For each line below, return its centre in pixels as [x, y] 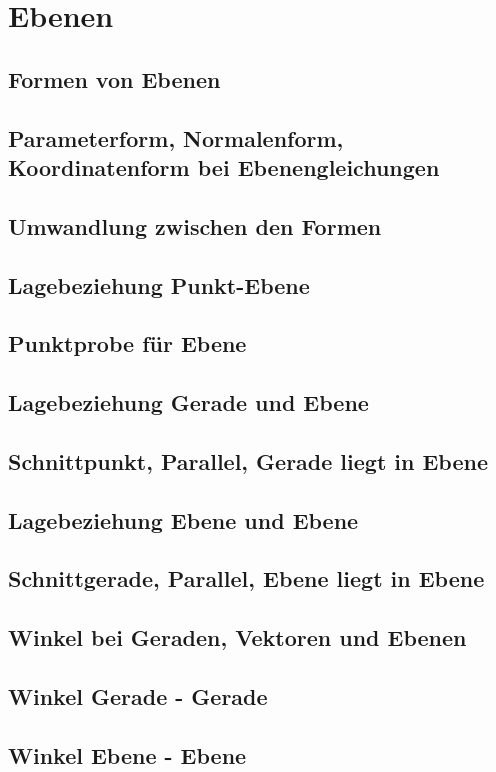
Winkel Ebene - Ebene [127, 754]
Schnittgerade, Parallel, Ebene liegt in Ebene [246, 578]
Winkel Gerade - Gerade [138, 695]
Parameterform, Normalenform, [176, 137]
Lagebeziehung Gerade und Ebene [188, 402]
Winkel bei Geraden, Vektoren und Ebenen [237, 637]
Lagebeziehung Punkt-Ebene [159, 284]
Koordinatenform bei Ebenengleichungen [224, 166]
